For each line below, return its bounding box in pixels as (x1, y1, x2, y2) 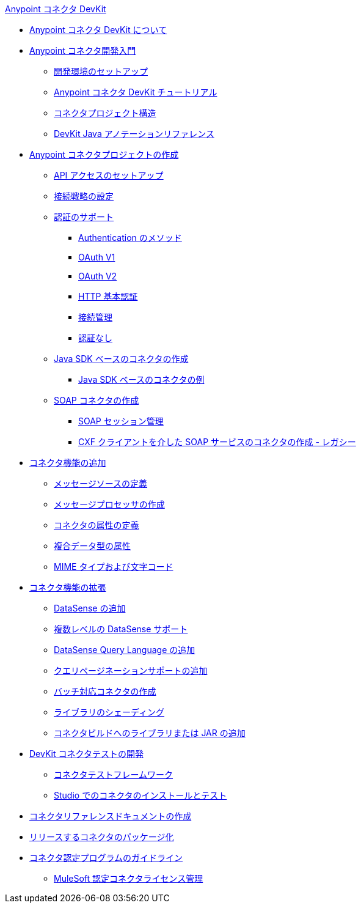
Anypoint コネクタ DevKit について (29, 24, 167, 35)
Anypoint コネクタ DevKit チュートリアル (54, 87, 217, 97)
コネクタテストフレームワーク (54, 769, 173, 780)
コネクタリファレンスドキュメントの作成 (29, 811, 192, 821)
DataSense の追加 (54, 603, 126, 613)
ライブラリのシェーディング (54, 707, 165, 717)
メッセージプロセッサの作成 (54, 499, 165, 509)
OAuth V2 (78, 271, 117, 281)
